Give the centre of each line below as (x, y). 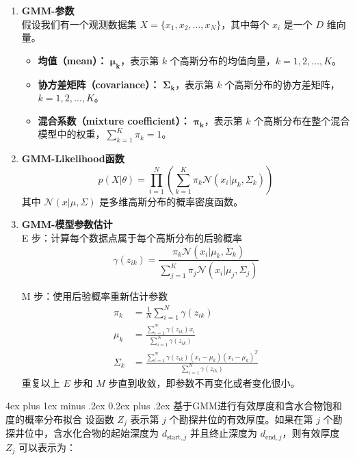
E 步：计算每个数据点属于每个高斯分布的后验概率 (132, 237)
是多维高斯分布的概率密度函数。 (171, 201)
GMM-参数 (48, 10)
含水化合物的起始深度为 (106, 433)
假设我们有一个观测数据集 (79, 24)
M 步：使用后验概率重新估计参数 (95, 296)
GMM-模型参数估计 (67, 224)
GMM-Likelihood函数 (73, 158)
